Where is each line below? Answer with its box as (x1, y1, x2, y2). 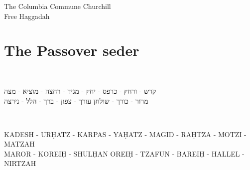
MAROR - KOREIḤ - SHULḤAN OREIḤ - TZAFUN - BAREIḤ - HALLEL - (4, 148, 245, 159)
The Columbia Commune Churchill (4, 1, 111, 11)
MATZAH (4, 139, 35, 149)
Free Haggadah (4, 10, 50, 21)
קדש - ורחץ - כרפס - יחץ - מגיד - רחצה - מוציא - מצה (4, 85, 156, 96)
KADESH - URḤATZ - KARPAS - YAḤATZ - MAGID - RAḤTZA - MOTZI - (4, 129, 247, 139)
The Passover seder (4, 40, 139, 60)
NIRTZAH (4, 158, 36, 169)
